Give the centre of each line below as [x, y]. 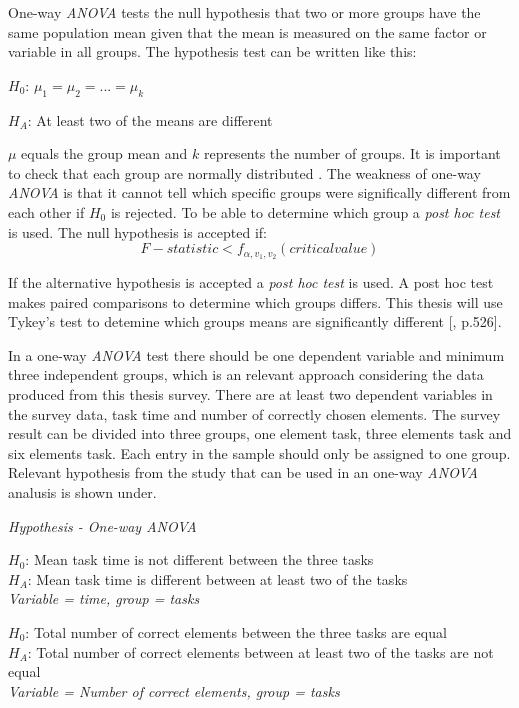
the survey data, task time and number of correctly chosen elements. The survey [254, 413]
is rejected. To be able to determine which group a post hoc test [305, 211]
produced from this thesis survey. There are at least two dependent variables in [250, 393]
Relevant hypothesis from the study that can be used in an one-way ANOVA [243, 472]
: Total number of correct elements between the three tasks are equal [236, 631]
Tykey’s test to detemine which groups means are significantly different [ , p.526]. [255, 321]
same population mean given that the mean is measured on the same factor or [247, 31]
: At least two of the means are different [150, 119]
